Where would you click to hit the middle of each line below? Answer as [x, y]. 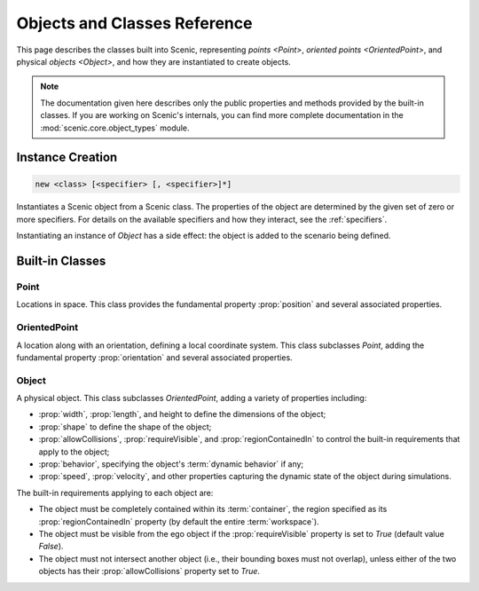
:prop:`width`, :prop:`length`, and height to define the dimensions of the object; [182, 414]
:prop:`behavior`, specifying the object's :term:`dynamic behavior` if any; [171, 464]
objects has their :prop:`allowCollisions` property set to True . [149, 571]
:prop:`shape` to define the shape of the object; [125, 427]
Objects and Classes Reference [134, 23]
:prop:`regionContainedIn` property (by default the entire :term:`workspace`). [179, 521]
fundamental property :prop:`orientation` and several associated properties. [154, 357]
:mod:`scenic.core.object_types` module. [115, 128]
